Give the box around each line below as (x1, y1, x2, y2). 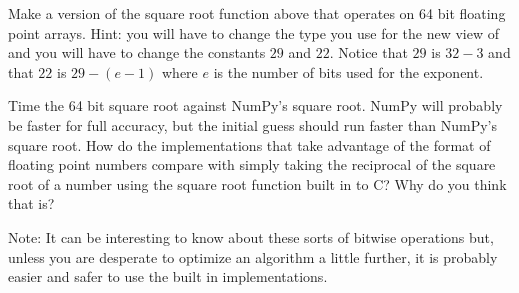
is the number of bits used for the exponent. (213, 61, 484, 82)
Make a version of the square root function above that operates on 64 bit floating (8, 3, 506, 23)
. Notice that (329, 42, 408, 63)
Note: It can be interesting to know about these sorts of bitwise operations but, (8, 226, 494, 247)
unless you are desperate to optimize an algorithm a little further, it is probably (8, 246, 498, 267)
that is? (8, 193, 55, 214)
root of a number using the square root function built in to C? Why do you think (8, 173, 507, 194)
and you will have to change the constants (8, 42, 266, 63)
